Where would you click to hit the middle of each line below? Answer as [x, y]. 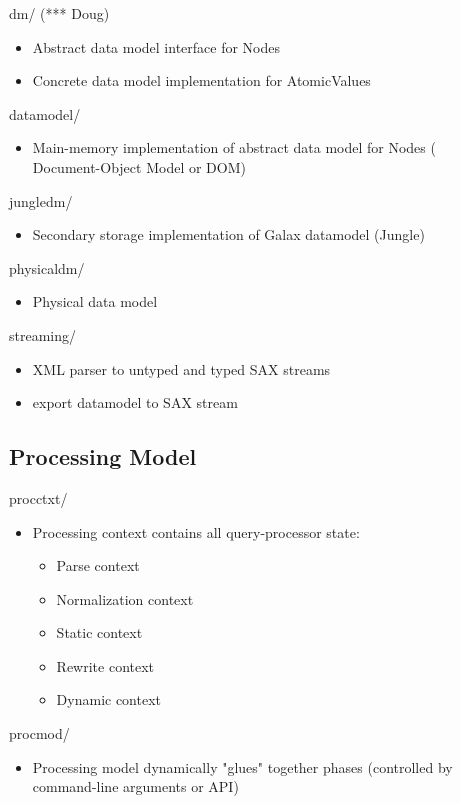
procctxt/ [38, 497]
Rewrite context [105, 665]
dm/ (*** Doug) [59, 13]
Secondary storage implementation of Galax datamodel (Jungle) [228, 234]
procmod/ [39, 733]
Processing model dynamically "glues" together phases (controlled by [242, 766]
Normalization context [125, 598]
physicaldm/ [47, 267]
